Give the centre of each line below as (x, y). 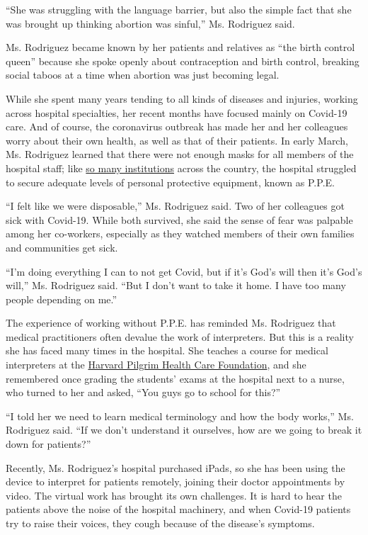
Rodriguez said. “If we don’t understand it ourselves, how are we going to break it (184, 430)
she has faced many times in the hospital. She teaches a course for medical (167, 350)
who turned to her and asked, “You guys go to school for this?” (143, 392)
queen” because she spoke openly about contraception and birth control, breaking (183, 61)
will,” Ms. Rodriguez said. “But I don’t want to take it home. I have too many (176, 285)
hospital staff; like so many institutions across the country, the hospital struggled (181, 168)
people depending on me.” (62, 299)
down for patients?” (48, 444)
